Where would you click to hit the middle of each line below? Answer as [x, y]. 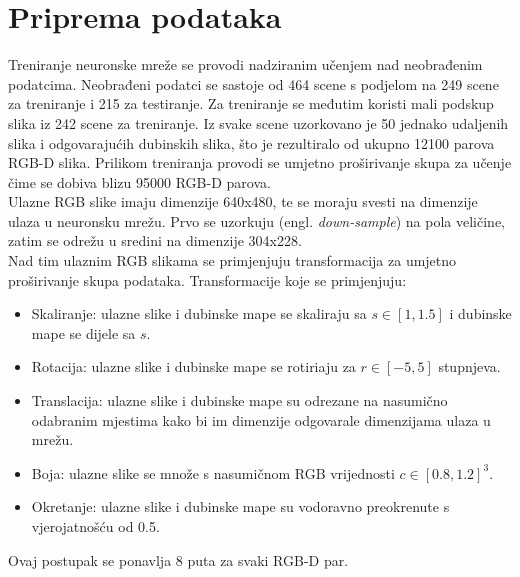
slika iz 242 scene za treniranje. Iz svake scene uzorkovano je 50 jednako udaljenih [258, 122]
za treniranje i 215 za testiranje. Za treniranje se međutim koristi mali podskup [251, 103]
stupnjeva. [469, 366]
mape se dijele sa [83, 332]
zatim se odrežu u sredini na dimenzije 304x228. [155, 240]
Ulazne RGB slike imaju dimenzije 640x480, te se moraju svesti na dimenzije [243, 201]
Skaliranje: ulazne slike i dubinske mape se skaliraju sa [199, 313]
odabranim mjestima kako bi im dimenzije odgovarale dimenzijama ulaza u [261, 419]
